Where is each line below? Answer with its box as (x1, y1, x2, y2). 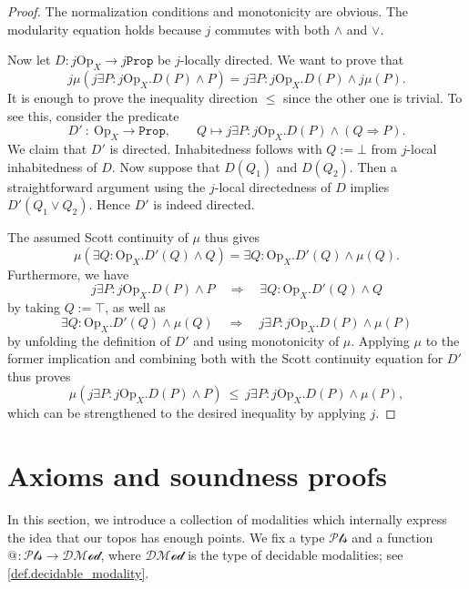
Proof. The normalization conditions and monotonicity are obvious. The (7, 2, 409, 20)
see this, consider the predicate (7, 106, 179, 125)
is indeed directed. (153, 195, 255, 214)
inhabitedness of (7, 157, 97, 176)
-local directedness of (214, 177, 331, 196)
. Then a (349, 157, 397, 176)
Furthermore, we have (7, 264, 129, 283)
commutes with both (215, 19, 331, 38)
